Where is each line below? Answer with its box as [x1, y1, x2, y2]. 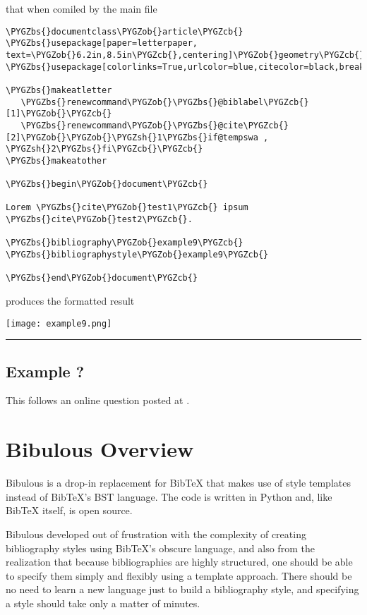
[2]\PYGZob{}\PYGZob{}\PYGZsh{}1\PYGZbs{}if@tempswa [6, 132, 258, 142]
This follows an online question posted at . [6, 393, 190, 408]
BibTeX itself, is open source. [6, 503, 133, 518]
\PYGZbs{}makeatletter [6, 85, 112, 95]
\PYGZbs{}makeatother [6, 155, 107, 166]
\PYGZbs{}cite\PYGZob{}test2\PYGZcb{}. [6, 214, 193, 225]
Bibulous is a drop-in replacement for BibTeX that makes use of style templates [6, 475, 351, 490]
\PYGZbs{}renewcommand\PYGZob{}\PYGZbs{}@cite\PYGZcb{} [20, 120, 289, 130]
